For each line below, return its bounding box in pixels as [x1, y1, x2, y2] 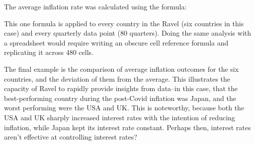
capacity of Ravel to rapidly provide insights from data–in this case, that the [4, 83, 238, 94]
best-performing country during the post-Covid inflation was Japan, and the [4, 93, 236, 103]
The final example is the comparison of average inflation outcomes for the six [4, 63, 239, 74]
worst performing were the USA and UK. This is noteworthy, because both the [4, 102, 245, 113]
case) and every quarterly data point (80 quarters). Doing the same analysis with [4, 28, 251, 38]
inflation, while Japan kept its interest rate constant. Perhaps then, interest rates [4, 122, 251, 132]
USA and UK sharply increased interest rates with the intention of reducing [4, 112, 235, 122]
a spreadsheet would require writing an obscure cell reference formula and [4, 37, 229, 48]
